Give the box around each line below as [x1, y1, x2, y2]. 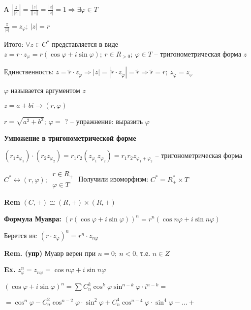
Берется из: [4, 230, 37, 240]
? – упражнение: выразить [64, 116, 143, 126]
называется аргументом [10, 85, 80, 95]
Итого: [4, 39, 24, 49]
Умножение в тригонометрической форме [4, 132, 136, 143]
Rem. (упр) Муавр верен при [4, 248, 96, 258]
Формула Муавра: [4, 213, 62, 223]
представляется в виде [52, 39, 119, 49]
